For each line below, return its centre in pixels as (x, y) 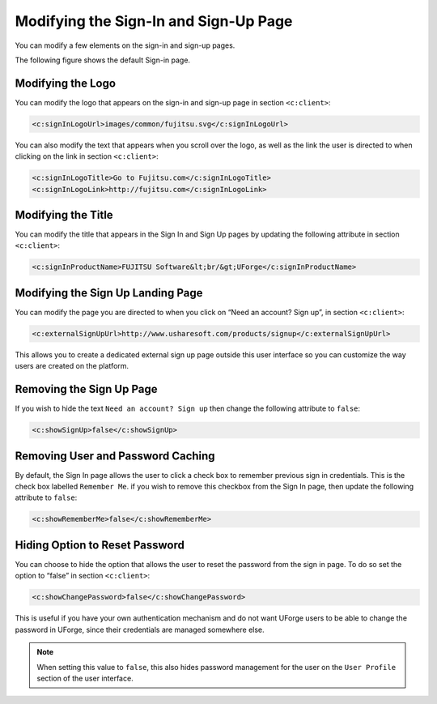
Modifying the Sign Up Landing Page (109, 293)
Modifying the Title (64, 215)
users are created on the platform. (72, 366)
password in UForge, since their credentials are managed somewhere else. (140, 629)
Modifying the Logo (66, 83)
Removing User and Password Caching (115, 456)
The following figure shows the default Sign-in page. (102, 60)
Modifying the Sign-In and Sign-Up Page (154, 21)
